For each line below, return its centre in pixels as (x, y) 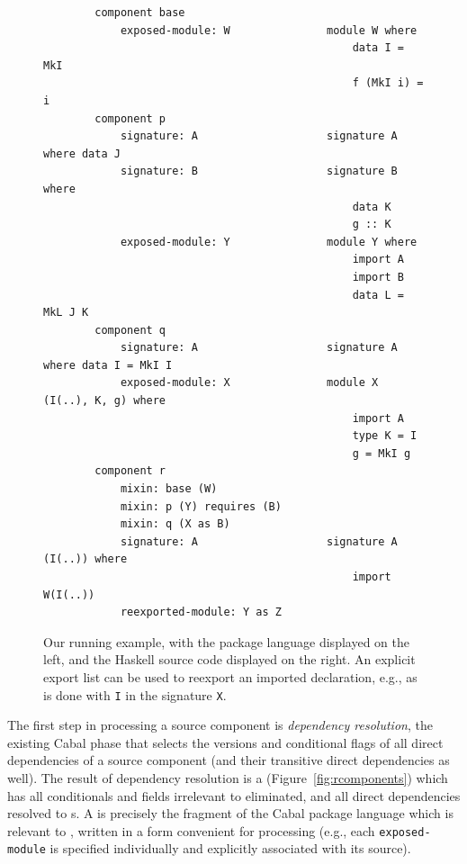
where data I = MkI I (108, 365)
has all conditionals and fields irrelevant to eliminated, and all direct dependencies (234, 795)
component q (130, 330)
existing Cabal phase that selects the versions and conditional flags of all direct (225, 742)
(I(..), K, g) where (105, 401)
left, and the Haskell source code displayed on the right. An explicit (229, 659)
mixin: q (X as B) (175, 524)
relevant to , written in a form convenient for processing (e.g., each (191, 830)
